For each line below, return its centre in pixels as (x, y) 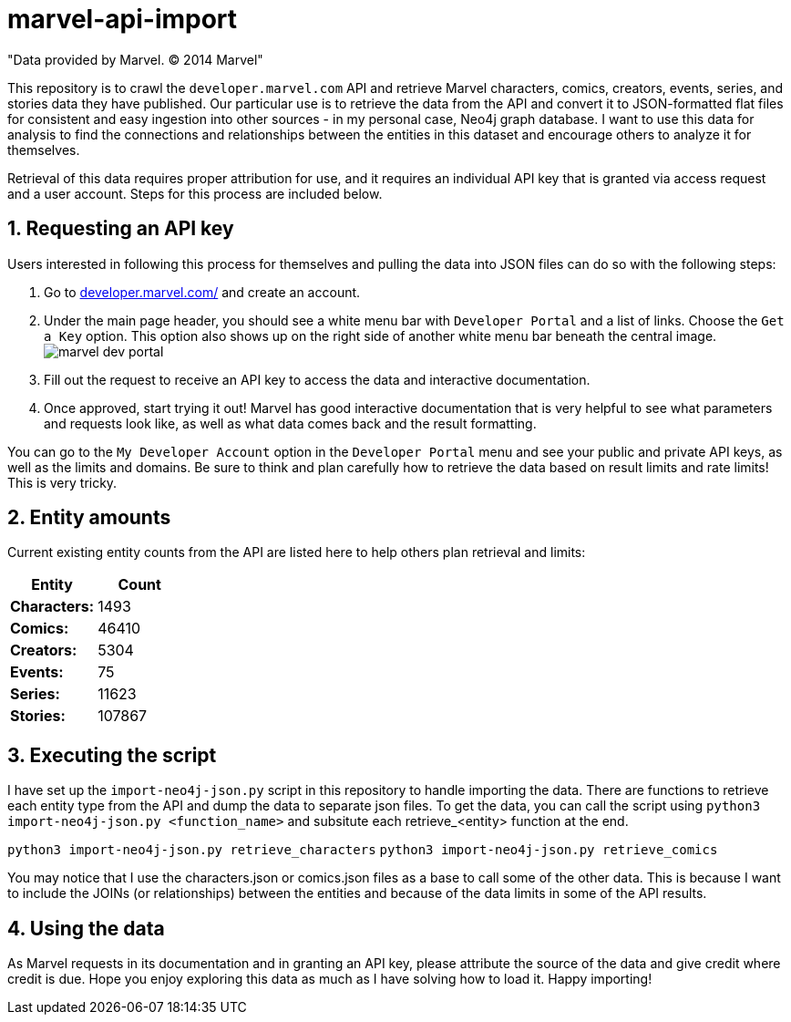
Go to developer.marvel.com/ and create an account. (202, 292)
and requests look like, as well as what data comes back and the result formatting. (290, 423)
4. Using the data (86, 928)
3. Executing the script (112, 755)
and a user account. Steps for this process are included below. (195, 193)
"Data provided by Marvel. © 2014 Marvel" (135, 59)
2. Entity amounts (89, 518)
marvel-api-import (123, 19)
